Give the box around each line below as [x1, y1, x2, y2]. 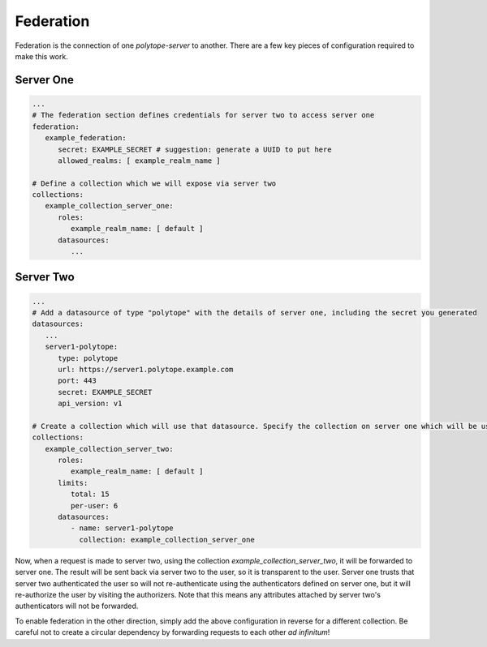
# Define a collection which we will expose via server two [32, 178, 277, 188]
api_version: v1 [58, 399, 123, 409]
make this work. [15, 51, 68, 61]
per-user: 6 [70, 501, 119, 510]
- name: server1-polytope [70, 524, 174, 533]
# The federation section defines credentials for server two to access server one [32, 110, 375, 120]
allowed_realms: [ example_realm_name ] [58, 156, 221, 165]
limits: [58, 478, 88, 487]
